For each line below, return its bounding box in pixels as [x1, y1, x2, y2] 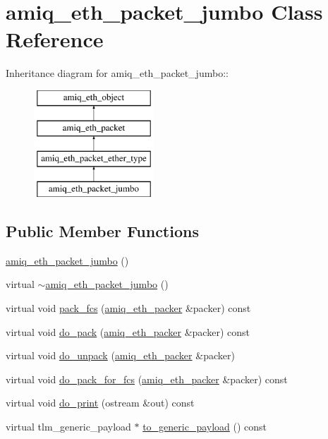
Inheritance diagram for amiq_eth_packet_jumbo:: [6, 66, 229, 80]
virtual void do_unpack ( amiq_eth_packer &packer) [6, 348, 235, 363]
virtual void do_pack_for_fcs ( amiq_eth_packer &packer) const [6, 371, 288, 386]
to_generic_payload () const [142, 419, 267, 434]
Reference [6, 25, 104, 54]
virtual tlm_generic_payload [6, 419, 131, 434]
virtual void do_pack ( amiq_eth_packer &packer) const [6, 324, 250, 339]
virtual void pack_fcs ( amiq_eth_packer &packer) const [6, 301, 251, 315]
